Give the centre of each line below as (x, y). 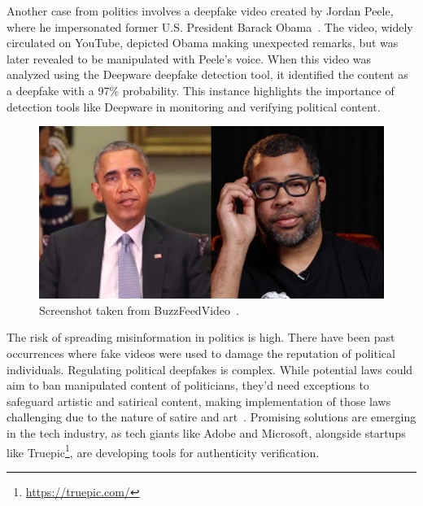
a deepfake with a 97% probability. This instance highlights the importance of (201, 90)
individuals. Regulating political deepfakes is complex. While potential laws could (210, 369)
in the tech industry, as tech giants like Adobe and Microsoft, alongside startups (206, 432)
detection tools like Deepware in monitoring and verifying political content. (194, 106)
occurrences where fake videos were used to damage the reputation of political (201, 353)
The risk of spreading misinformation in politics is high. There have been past (201, 337)
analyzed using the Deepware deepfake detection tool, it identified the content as (207, 74)
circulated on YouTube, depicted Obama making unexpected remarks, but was (203, 43)
